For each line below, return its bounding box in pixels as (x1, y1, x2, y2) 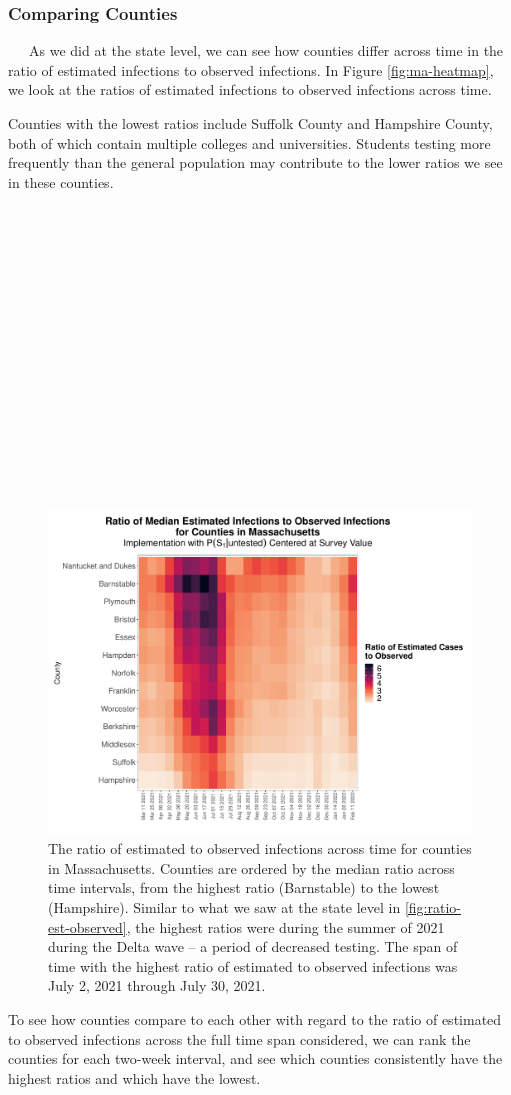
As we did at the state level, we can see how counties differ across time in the (28, 40, 504, 61)
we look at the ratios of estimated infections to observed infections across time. (8, 79, 492, 100)
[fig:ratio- (404, 896, 461, 917)
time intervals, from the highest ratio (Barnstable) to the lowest (48, 877, 440, 898)
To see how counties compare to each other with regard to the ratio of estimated (8, 1008, 502, 1029)
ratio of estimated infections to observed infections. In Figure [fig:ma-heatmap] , (8, 59, 494, 80)
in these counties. (8, 171, 114, 192)
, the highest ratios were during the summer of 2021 (126, 916, 445, 937)
